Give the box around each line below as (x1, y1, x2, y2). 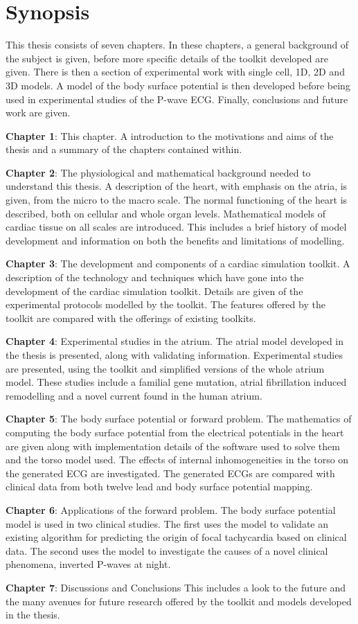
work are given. (6, 105, 71, 120)
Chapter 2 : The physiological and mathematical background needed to (6, 165, 311, 179)
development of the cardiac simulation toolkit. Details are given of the (6, 283, 303, 298)
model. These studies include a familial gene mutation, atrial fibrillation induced (6, 375, 347, 389)
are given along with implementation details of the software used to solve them (6, 438, 340, 453)
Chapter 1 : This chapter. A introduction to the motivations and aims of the (6, 128, 334, 143)
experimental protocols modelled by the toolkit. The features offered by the (6, 297, 325, 312)
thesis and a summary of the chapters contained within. (6, 142, 242, 157)
